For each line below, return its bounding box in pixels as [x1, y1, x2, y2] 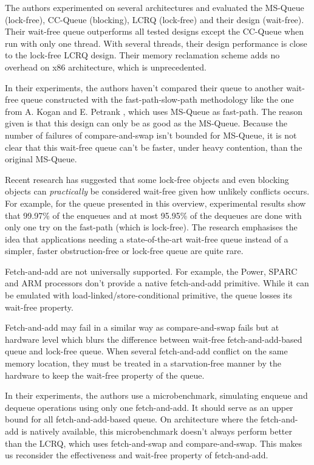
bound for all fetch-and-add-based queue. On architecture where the [5, 413, 258, 425]
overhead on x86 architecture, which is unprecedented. [5, 60, 206, 73]
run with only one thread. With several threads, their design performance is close [5, 36, 307, 49]
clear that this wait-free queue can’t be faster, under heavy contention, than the [5, 140, 302, 153]
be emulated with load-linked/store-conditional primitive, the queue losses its [5, 289, 292, 301]
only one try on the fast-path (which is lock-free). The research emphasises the [5, 221, 298, 233]
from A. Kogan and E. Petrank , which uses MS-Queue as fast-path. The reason [5, 105, 303, 117]
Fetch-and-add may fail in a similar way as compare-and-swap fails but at [5, 321, 279, 334]
